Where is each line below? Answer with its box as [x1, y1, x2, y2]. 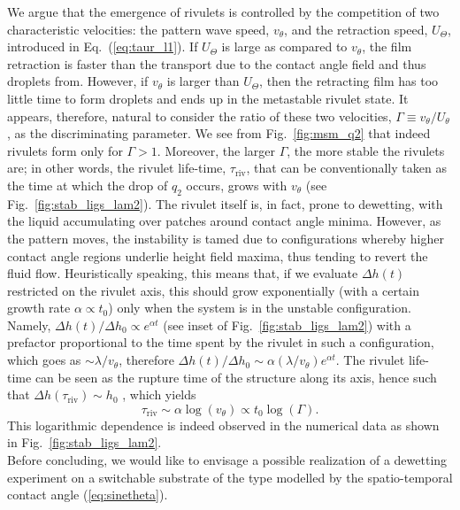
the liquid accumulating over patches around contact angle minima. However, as [7, 212, 441, 230]
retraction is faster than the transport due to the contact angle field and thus [7, 54, 426, 73]
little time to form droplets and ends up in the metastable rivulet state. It [7, 89, 409, 107]
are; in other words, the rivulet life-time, [7, 158, 226, 177]
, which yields [122, 385, 196, 404]
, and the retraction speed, [284, 19, 428, 38]
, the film [362, 37, 412, 56]
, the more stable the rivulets [287, 141, 445, 159]
